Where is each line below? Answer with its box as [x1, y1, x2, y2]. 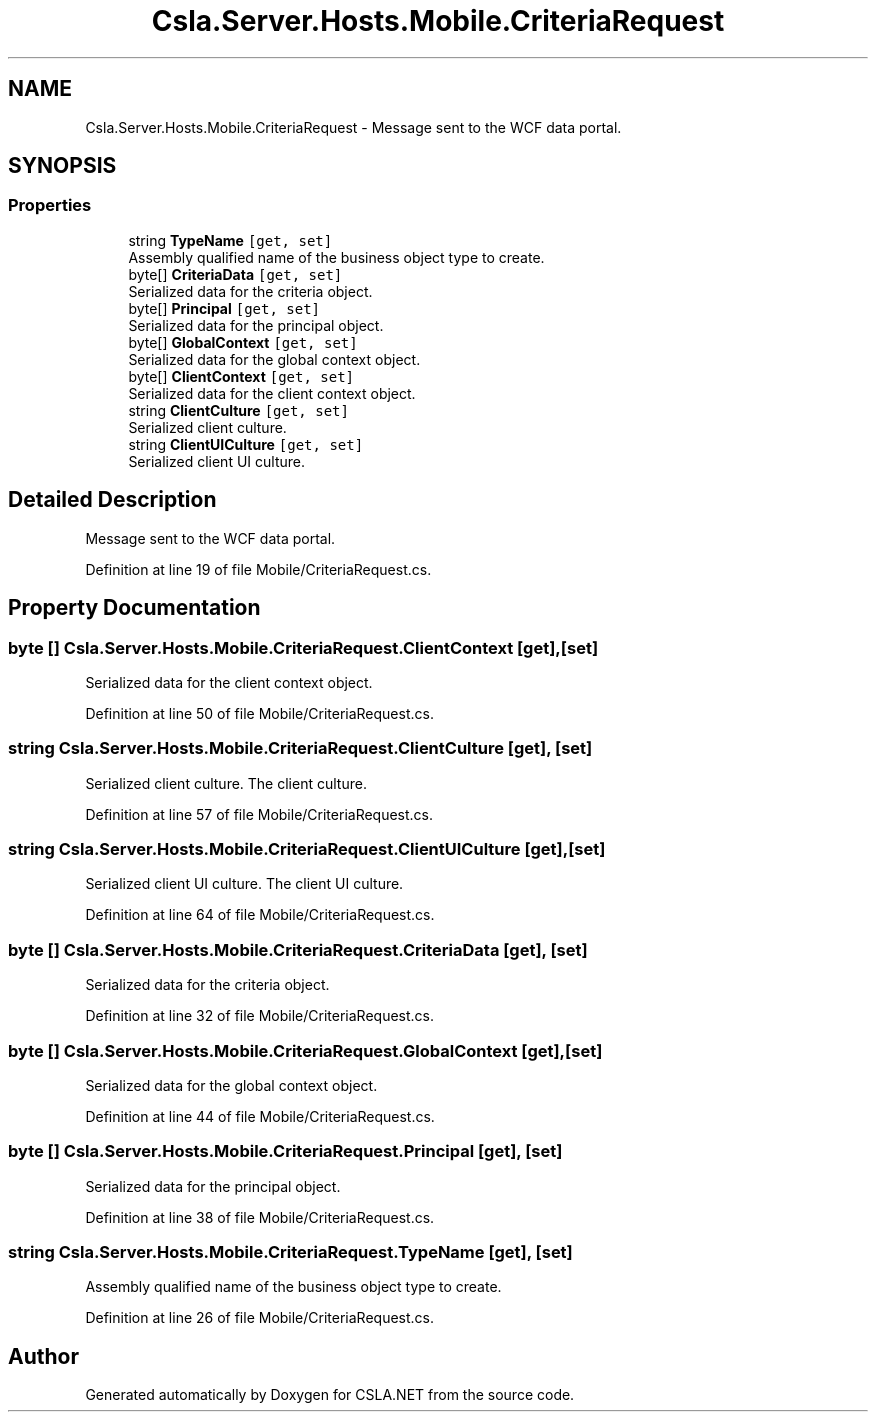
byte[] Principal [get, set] [128, 299, 321, 317]
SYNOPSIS [8, 153, 117, 179]
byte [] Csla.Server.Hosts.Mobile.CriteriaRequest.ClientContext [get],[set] [8, 637, 599, 658]
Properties [8, 195, 92, 216]
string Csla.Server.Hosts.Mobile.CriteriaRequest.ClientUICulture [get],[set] [8, 839, 606, 859]
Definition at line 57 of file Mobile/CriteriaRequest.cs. [85, 805, 434, 823]
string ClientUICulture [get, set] [128, 435, 364, 453]
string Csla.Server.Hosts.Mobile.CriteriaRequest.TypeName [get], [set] [8, 1242, 573, 1262]
